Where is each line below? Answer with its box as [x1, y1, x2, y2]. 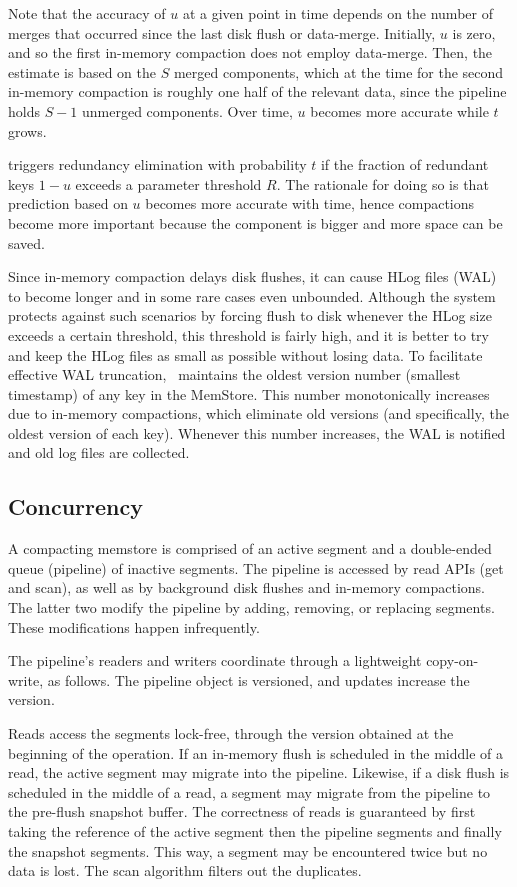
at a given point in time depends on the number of [182, 3, 493, 23]
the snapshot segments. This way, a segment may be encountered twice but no [8, 840, 488, 861]
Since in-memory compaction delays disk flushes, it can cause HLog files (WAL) [8, 266, 497, 287]
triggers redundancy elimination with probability [8, 154, 307, 175]
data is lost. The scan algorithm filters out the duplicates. [8, 860, 362, 881]
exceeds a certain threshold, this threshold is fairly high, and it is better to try [8, 324, 489, 345]
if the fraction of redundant [320, 154, 489, 175]
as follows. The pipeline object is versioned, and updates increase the [47, 669, 470, 690]
